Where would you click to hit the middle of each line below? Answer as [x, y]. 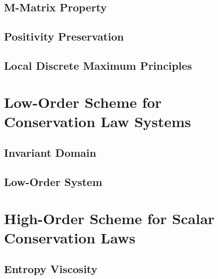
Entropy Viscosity [51, 269]
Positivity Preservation [64, 36]
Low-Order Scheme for [83, 102]
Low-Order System [53, 182]
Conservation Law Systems [98, 121]
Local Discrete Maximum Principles [98, 65]
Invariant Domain [50, 153]
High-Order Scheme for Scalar [109, 218]
